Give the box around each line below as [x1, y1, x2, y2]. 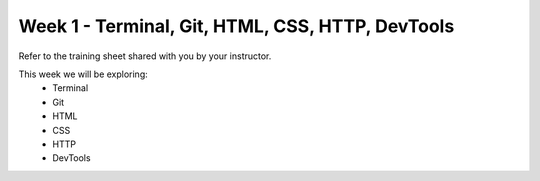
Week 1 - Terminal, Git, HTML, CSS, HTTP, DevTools [18, 15, 455, 37]
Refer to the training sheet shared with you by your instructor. [18, 50, 272, 62]
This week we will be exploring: [18, 68, 149, 80]
